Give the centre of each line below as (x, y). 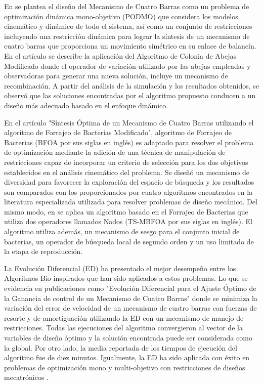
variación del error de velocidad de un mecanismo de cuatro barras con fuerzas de (130, 308)
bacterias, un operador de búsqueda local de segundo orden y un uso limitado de (129, 241)
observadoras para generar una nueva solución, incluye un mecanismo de (116, 76)
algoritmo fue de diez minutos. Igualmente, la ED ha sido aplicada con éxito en (127, 357)
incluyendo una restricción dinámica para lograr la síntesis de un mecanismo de (127, 36)
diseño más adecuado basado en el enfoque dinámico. (86, 105)
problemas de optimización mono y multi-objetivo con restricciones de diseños (125, 367)
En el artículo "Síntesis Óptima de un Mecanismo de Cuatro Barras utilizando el (129, 122)
